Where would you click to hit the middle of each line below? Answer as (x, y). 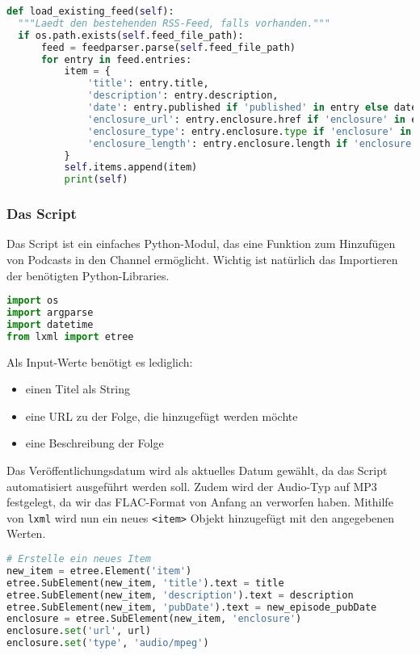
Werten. (26, 533)
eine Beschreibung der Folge (94, 443)
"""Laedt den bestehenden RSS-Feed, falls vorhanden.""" (174, 23)
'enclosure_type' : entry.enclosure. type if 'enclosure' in (250, 131)
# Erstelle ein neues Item (79, 559)
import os (33, 301)
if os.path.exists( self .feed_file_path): (131, 35)
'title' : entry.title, (148, 84)
